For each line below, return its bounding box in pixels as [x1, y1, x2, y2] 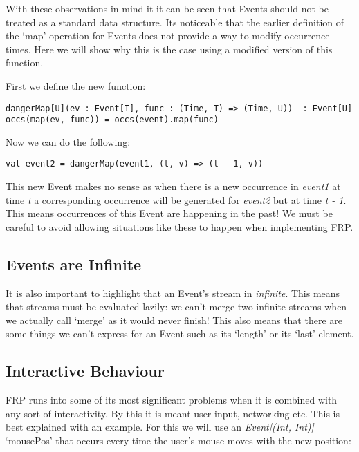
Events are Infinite [6, 253, 142, 274]
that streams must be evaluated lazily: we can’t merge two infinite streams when [6, 299, 347, 314]
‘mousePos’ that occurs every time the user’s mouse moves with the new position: [6, 433, 351, 448]
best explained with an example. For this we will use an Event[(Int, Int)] [6, 420, 314, 434]
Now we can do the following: [6, 134, 131, 149]
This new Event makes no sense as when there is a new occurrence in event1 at [6, 179, 341, 194]
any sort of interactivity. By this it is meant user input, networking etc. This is [6, 406, 340, 420]
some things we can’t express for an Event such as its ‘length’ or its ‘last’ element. [6, 326, 354, 341]
